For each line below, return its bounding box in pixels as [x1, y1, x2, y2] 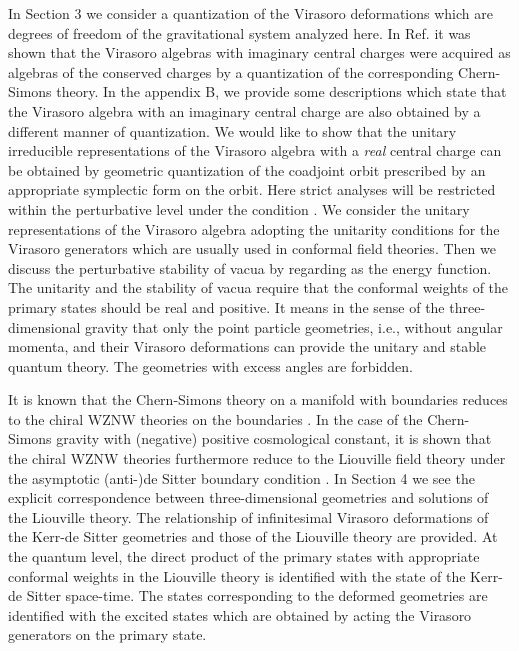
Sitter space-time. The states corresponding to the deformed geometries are [26, 585, 488, 606]
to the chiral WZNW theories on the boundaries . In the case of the [8, 408, 423, 429]
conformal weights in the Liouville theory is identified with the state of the [8, 565, 466, 586]
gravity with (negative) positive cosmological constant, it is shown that [56, 428, 492, 449]
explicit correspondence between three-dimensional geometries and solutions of [8, 487, 489, 508]
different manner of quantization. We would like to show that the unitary [8, 120, 457, 141]
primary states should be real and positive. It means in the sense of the [8, 296, 445, 317]
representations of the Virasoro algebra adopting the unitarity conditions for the [8, 218, 500, 239]
